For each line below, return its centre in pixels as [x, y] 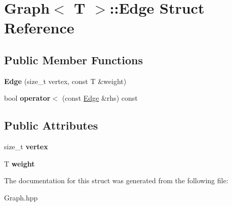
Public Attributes [51, 125]
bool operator [27, 98]
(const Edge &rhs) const [100, 98]
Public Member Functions [73, 59]
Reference [39, 28]
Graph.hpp [21, 197]
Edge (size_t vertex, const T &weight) [65, 81]
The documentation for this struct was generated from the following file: [116, 180]
